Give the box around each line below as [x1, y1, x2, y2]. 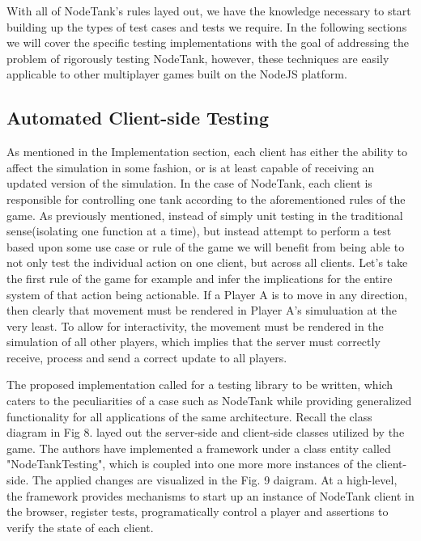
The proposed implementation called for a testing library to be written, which [6, 376, 393, 393]
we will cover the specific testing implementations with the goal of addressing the [6, 34, 410, 51]
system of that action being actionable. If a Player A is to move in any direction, [6, 285, 408, 302]
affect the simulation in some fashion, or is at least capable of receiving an [6, 158, 375, 175]
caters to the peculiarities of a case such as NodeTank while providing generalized [6, 392, 412, 409]
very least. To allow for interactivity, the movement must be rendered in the [6, 317, 384, 334]
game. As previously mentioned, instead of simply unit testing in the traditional [6, 206, 403, 223]
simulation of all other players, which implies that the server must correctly [6, 333, 381, 350]
